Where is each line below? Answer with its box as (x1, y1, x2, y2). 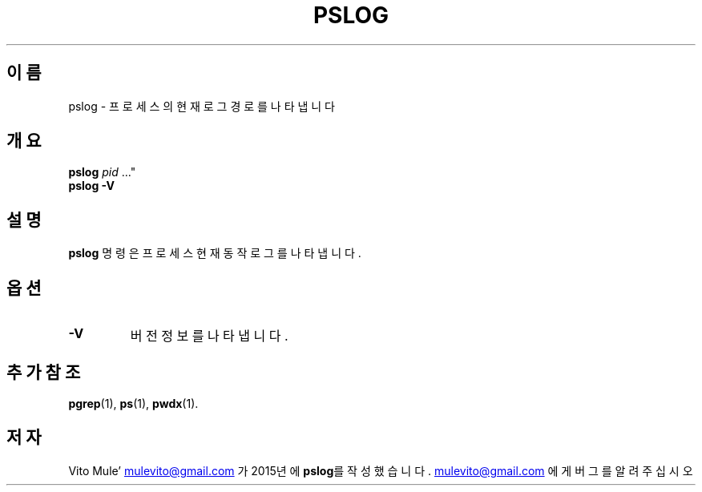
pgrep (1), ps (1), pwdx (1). (68, 396, 199, 410)
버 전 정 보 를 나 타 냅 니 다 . (130, 328, 288, 345)
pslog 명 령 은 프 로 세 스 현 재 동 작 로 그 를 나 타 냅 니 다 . (68, 246, 361, 260)
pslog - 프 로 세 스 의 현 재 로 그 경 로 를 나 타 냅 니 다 (68, 99, 335, 113)
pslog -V (68, 179, 115, 193)
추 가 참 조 (6, 361, 81, 382)
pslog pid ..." (68, 165, 136, 179)
